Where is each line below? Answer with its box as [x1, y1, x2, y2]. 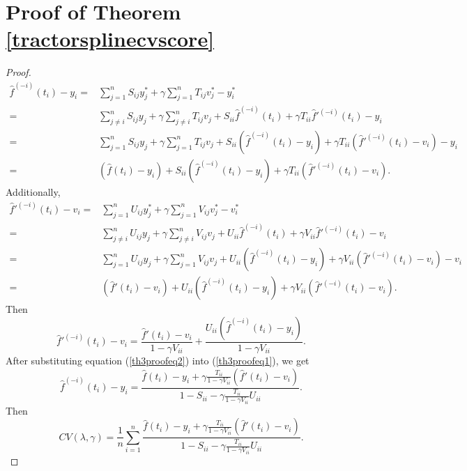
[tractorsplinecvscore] [6, 24, 215, 53]
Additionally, [6, 184, 61, 199]
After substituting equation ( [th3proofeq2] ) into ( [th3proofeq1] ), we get [6, 353, 309, 367]
